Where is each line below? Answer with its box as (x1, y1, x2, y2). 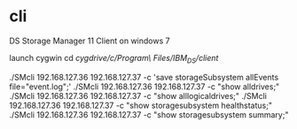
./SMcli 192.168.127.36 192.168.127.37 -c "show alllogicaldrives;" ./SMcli (9, 90, 268, 101)
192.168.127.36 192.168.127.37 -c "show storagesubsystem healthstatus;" (9, 100, 273, 110)
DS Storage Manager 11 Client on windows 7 (9, 35, 170, 46)
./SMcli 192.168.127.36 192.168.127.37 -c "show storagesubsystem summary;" (9, 109, 289, 120)
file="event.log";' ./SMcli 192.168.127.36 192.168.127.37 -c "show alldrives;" (9, 81, 280, 92)
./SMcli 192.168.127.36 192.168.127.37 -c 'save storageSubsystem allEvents (9, 72, 279, 82)
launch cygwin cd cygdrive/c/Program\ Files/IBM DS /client (9, 52, 219, 65)
